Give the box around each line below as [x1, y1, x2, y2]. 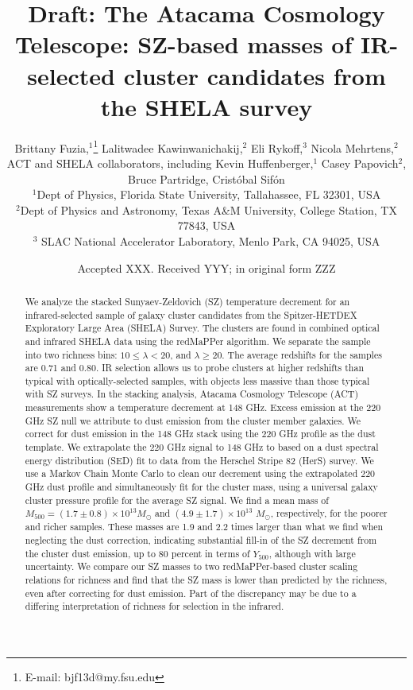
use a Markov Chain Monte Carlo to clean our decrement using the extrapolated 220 [25, 467, 376, 480]
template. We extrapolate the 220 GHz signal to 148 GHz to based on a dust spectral [25, 440, 379, 454]
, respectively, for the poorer [270, 506, 388, 520]
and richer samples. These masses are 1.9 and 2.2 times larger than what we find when [25, 520, 384, 533]
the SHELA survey [100, 90, 313, 122]
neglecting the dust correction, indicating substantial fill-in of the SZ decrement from [25, 533, 377, 547]
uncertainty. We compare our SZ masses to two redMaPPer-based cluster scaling [25, 560, 358, 573]
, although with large [268, 546, 356, 560]
